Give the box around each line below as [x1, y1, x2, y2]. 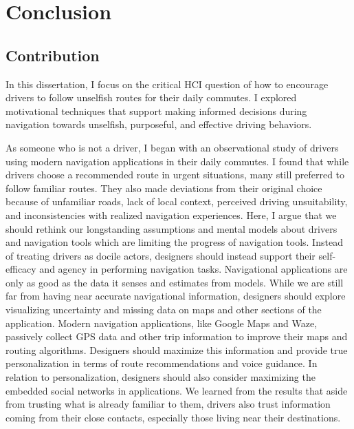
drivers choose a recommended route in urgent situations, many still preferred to [5, 167, 345, 182]
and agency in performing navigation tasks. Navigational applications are [39, 262, 348, 276]
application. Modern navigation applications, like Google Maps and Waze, [5, 315, 318, 330]
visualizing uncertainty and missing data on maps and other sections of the [5, 302, 322, 317]
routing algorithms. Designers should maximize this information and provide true [5, 342, 348, 357]
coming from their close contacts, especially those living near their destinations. [5, 410, 341, 424]
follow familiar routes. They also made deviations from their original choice [5, 180, 322, 195]
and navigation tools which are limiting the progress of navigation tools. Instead [5, 235, 343, 249]
